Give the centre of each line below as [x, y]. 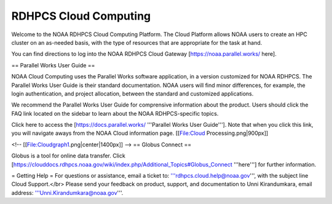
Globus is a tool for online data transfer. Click [68, 156]
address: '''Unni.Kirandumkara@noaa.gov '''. [67, 192]
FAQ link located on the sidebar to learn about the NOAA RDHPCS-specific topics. [115, 113]
